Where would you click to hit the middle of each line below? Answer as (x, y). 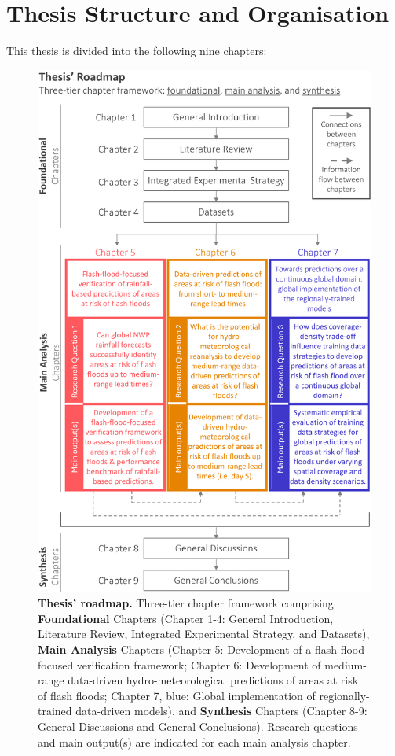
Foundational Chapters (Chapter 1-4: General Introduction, (186, 618)
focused (56, 664)
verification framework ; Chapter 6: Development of (199, 664)
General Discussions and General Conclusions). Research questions (198, 726)
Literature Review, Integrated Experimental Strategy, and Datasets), (204, 634)
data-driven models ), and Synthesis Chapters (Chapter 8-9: (221, 711)
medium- (346, 664)
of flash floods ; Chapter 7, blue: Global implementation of (177, 695)
